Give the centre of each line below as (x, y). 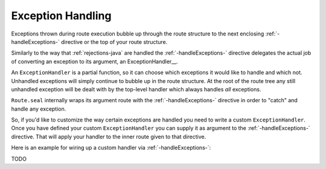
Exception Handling (61, 16)
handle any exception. (39, 109)
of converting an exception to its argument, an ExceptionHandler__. (94, 61)
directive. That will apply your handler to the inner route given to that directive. (109, 137)
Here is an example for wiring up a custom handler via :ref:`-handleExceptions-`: (111, 148)
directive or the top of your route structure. (114, 41)
